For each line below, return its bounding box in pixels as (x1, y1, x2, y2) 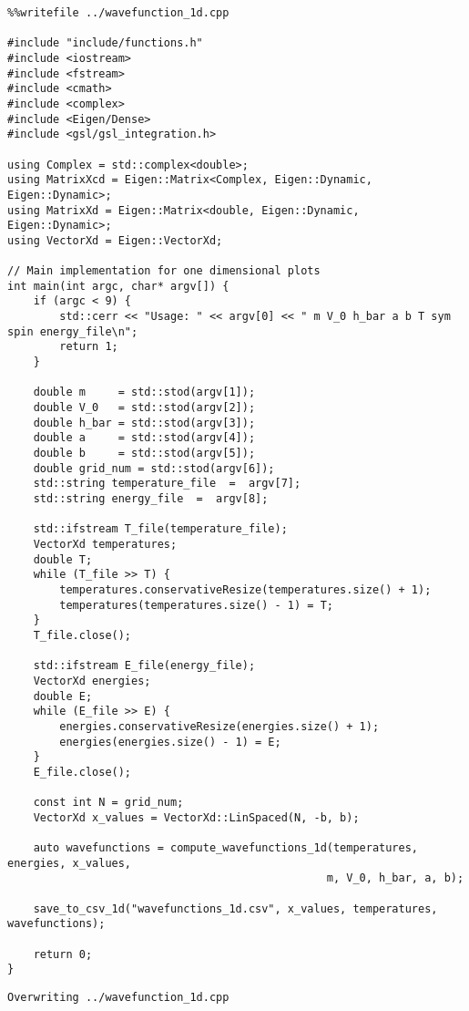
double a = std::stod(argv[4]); (33, 431, 256, 445)
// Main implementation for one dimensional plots (7, 264, 321, 278)
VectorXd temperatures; (33, 537, 178, 551)
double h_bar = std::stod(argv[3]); (33, 416, 256, 429)
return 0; (33, 947, 93, 961)
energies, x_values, (7, 856, 132, 870)
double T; (33, 552, 93, 566)
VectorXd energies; (33, 674, 151, 687)
